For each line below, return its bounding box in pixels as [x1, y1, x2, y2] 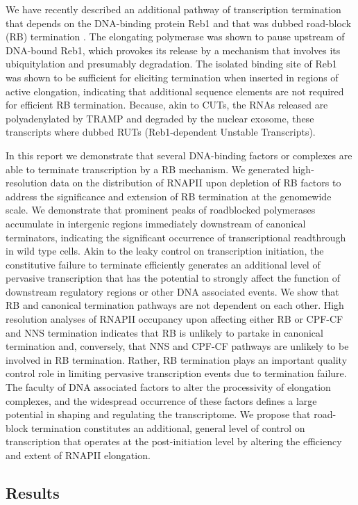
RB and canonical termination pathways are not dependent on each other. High [6, 298, 344, 312]
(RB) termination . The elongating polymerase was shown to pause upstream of [6, 29, 345, 44]
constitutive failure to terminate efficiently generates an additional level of [6, 257, 321, 271]
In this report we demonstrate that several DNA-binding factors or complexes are [6, 147, 352, 162]
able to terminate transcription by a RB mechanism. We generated [6, 161, 290, 176]
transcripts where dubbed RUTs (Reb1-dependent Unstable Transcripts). [6, 125, 316, 139]
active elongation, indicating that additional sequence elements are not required [6, 83, 344, 98]
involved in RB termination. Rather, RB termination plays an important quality [6, 352, 348, 367]
